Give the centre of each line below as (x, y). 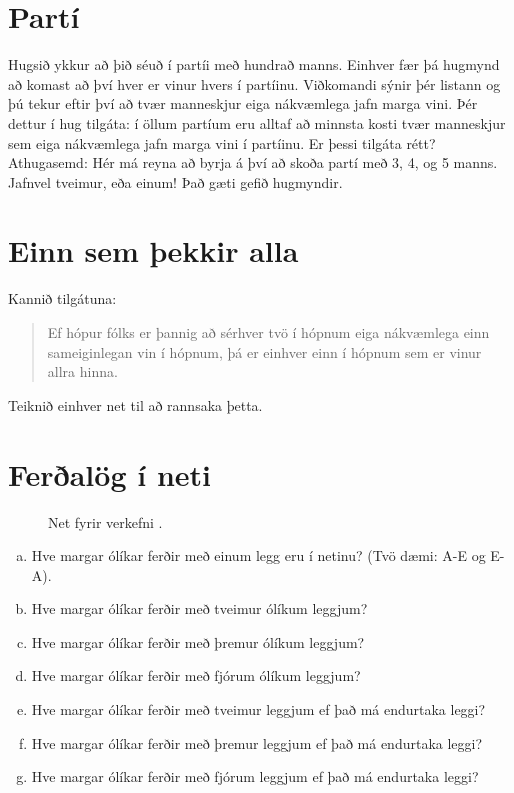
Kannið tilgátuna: (62, 298)
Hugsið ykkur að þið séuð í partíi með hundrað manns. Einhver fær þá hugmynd (254, 64)
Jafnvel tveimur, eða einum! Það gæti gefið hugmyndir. (175, 181)
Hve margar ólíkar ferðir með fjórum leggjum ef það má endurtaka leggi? (255, 776)
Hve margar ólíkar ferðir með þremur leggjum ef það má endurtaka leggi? (257, 742)
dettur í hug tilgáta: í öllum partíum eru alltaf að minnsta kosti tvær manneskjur (257, 122)
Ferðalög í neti (109, 473)
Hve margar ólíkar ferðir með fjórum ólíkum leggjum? (196, 675)
